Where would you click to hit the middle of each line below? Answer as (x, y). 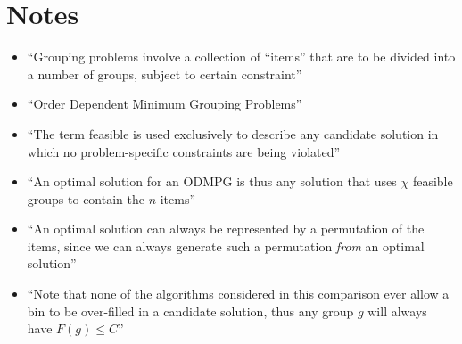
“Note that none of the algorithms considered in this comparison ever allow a (238, 294)
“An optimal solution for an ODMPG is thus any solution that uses (212, 181)
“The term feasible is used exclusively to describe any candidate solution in (233, 133)
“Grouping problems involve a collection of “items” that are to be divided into (241, 57)
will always (397, 311)
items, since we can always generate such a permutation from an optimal (226, 246)
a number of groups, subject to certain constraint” (165, 74)
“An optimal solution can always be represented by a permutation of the (226, 229)
